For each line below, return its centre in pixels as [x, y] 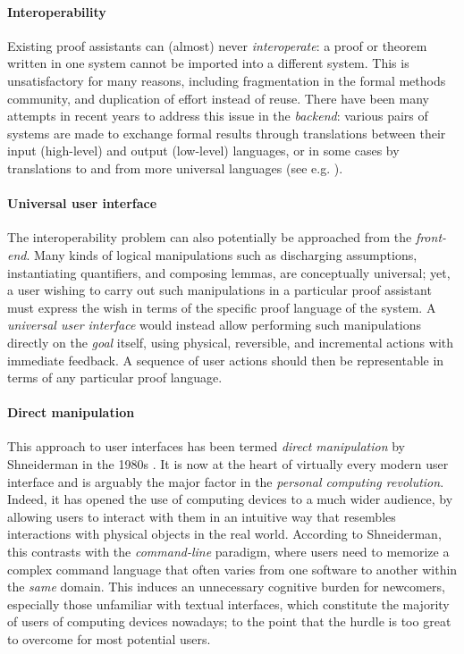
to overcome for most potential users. [109, 639]
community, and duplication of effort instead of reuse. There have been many [218, 98]
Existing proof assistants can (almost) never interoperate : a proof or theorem [217, 45]
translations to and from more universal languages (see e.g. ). [175, 168]
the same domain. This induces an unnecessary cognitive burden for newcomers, [226, 587]
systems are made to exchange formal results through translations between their [227, 133]
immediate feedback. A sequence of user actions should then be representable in [226, 360]
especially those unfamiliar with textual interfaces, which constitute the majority [228, 604]
